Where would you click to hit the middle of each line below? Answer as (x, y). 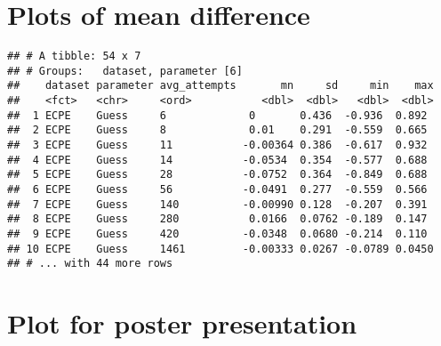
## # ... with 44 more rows (90, 264)
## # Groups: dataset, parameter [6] (125, 71)
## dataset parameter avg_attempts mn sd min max (220, 86)
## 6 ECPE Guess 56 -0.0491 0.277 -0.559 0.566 (217, 190)
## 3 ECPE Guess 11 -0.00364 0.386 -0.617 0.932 (217, 145)
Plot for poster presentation (182, 323)
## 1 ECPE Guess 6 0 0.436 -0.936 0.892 (217, 115)
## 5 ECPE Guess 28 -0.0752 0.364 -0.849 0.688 (217, 175)
